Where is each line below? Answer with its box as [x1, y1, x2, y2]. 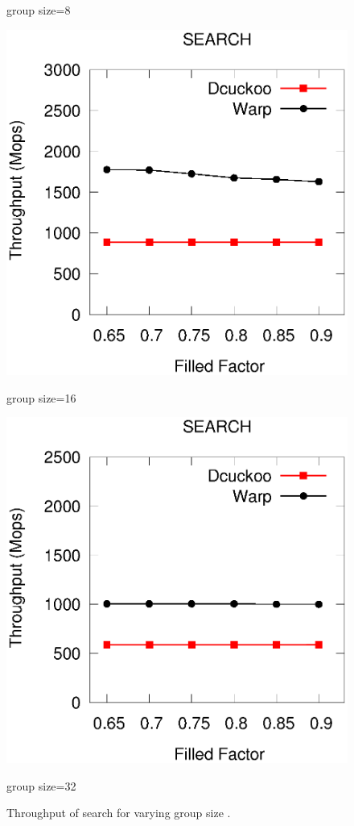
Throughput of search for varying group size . [6, 804, 231, 821]
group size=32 [6, 777, 76, 794]
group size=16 [6, 389, 76, 406]
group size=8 [6, 2, 71, 18]
